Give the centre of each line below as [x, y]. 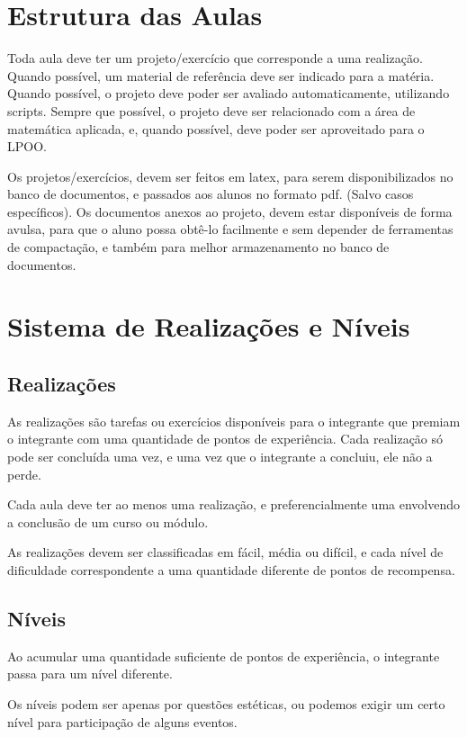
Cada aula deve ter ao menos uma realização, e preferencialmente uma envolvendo [234, 504]
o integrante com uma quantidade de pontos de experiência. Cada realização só [225, 439]
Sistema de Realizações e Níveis [209, 326]
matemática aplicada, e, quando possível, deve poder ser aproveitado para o [216, 128]
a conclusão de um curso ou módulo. [108, 521]
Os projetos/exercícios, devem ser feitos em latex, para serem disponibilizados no [230, 176]
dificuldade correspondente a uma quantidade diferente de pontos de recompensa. [231, 569]
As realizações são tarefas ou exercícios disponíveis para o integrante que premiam [234, 421]
